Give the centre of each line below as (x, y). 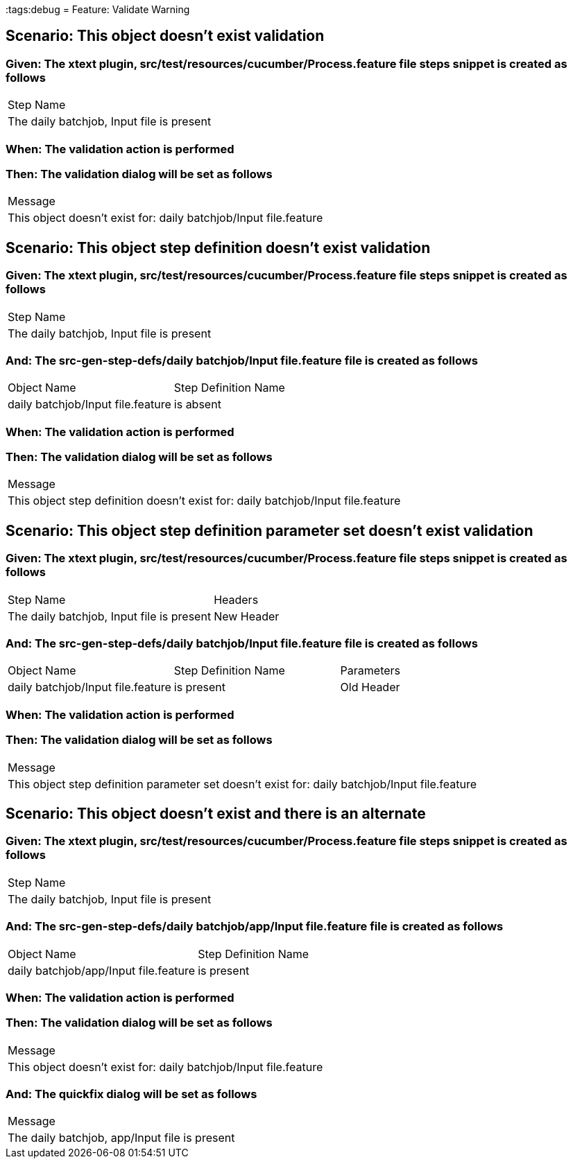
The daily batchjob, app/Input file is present (121, 1138)
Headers (236, 599)
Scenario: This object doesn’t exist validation (165, 36)
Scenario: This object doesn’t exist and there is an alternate (216, 813)
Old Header (370, 687)
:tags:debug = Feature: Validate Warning (98, 9)
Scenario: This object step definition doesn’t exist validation (218, 247)
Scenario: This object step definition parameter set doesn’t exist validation (270, 530)
